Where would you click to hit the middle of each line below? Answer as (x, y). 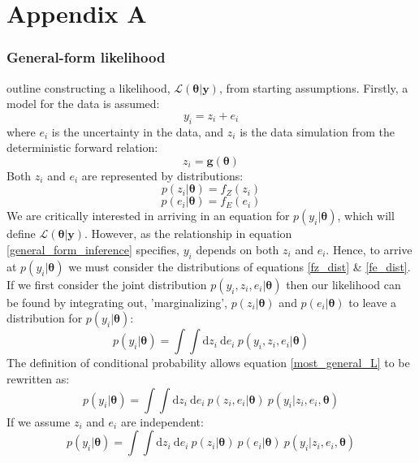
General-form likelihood (86, 57)
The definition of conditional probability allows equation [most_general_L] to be (208, 363)
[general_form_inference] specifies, (93, 249)
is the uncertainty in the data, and (138, 131)
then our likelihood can (343, 284)
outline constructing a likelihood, (89, 87)
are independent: (162, 421)
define (21, 234)
